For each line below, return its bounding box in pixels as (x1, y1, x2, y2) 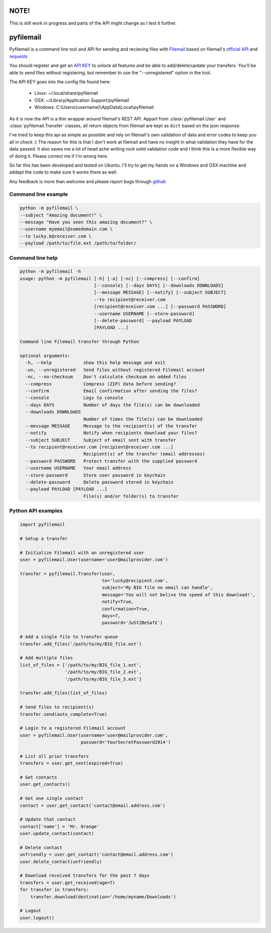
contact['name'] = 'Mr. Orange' (20, 824, 100, 829)
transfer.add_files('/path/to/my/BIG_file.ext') (20, 641, 142, 647)
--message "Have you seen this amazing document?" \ (20, 219, 153, 225)
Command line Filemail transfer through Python (20, 339, 139, 345)
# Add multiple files (20, 655, 73, 661)
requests (9, 53, 28, 59)
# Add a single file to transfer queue (20, 634, 118, 640)
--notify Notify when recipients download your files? (25, 430, 198, 436)
